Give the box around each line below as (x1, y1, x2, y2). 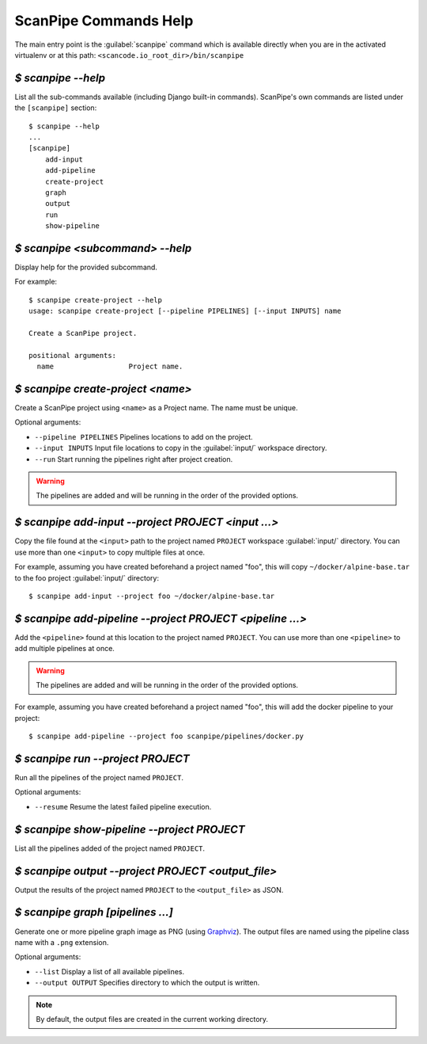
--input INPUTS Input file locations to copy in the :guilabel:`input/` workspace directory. (34, 444, 327, 453)
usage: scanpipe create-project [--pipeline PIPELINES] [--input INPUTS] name (28, 307, 342, 316)
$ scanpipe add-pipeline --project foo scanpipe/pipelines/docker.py (28, 732, 304, 741)
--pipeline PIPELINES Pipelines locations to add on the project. (34, 432, 253, 441)
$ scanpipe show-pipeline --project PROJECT (14, 822, 245, 836)
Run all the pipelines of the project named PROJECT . (14, 773, 183, 783)
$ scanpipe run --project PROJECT (14, 752, 190, 765)
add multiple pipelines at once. (14, 644, 115, 653)
